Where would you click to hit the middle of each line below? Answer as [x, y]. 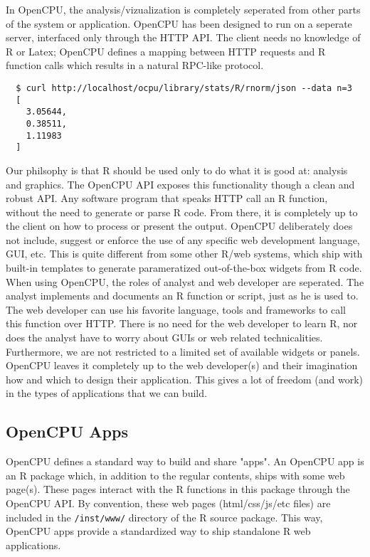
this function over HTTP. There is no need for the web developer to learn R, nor [182, 323]
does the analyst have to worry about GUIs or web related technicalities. [164, 338]
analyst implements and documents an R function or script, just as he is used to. [182, 296]
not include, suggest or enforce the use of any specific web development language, [183, 239]
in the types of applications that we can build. [106, 393]
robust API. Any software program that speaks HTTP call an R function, [167, 198]
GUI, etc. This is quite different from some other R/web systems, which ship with [184, 254]
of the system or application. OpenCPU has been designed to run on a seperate [179, 23]
